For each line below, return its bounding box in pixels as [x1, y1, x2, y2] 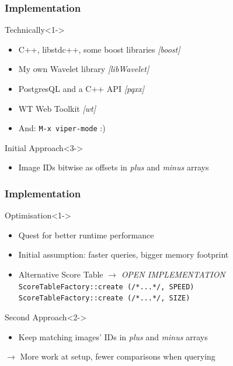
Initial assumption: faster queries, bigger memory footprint [18, 248, 229, 261]
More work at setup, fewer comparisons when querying [20, 350, 215, 362]
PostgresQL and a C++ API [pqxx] [18, 83, 145, 94]
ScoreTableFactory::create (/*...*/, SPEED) [18, 282, 194, 291]
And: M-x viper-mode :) [18, 122, 106, 134]
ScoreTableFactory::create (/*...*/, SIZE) [18, 294, 190, 303]
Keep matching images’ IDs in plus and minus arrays [18, 330, 208, 343]
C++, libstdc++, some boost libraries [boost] [18, 43, 180, 55]
